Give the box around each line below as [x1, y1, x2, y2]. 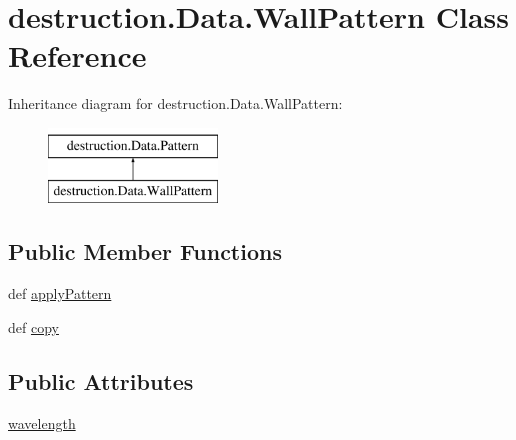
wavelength [8, 412, 76, 433]
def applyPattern [8, 283, 112, 304]
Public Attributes [8, 365, 194, 396]
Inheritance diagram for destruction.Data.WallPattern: [8, 93, 343, 114]
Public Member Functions [8, 236, 282, 267]
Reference [8, 35, 147, 76]
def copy [8, 316, 59, 337]
